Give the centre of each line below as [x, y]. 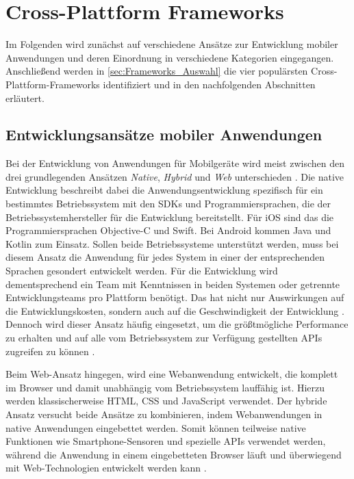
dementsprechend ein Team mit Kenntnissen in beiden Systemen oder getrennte [173, 284]
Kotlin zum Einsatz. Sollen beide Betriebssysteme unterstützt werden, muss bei [172, 243]
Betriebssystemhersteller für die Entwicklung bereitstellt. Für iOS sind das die [170, 217]
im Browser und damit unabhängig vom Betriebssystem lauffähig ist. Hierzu [165, 387]
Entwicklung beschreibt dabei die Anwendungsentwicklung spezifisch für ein [164, 190]
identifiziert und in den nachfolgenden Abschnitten [209, 84]
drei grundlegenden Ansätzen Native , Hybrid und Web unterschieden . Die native [175, 176]
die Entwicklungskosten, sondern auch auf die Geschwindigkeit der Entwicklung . [175, 310]
